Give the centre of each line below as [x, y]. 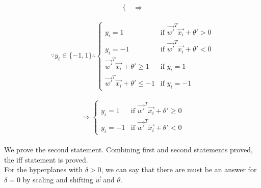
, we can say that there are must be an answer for [179, 169]
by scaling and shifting [58, 179]
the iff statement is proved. [46, 159]
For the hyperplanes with [43, 169]
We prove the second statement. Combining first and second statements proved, [128, 150]
